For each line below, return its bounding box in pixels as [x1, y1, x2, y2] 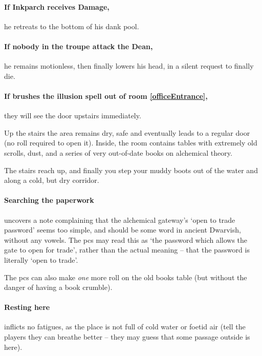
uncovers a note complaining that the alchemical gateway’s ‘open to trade [4, 214, 235, 225]
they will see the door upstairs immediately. [4, 110, 141, 121]
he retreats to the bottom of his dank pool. [4, 20, 139, 31]
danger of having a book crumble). [4, 282, 113, 292]
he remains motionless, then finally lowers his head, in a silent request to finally [4, 60, 254, 71]
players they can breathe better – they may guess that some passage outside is [4, 331, 250, 342]
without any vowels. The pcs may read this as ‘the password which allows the [4, 234, 248, 245]
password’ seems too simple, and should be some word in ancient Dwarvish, [4, 224, 241, 235]
